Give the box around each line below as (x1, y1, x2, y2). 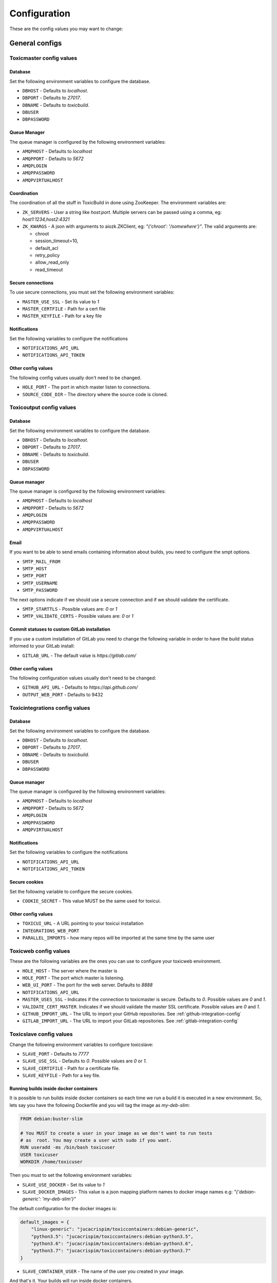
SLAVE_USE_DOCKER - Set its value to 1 (22, 1181, 105, 1188)
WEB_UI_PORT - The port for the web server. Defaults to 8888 (22, 982, 153, 988)
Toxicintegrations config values (9, 704, 90, 711)
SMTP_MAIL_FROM (22, 558, 61, 565)
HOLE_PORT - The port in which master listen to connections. (22, 384, 151, 390)
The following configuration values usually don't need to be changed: (9, 675, 156, 681)
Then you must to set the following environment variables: (9, 1172, 133, 1178)
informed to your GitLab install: (9, 643, 75, 649)
